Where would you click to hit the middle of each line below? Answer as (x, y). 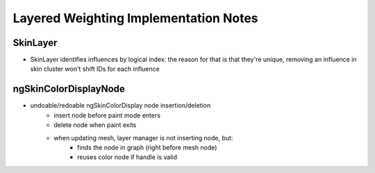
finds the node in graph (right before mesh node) (147, 147)
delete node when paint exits (95, 125)
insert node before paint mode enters (107, 115)
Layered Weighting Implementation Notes (135, 18)
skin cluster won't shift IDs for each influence (95, 69)
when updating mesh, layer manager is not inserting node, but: (143, 138)
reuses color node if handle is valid (127, 157)
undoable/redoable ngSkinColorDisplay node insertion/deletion (120, 106)
